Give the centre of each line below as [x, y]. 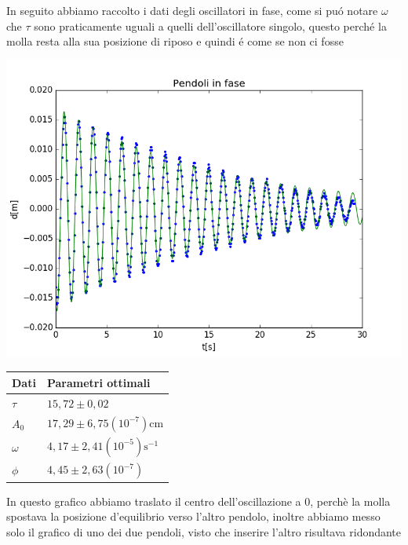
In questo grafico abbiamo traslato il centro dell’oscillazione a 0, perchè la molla [199, 501]
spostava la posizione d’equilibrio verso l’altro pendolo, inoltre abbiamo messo [193, 516]
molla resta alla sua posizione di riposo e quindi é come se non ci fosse [175, 41]
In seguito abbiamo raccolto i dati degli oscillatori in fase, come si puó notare [192, 10]
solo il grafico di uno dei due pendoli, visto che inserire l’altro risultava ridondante [204, 531]
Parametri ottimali [98, 382]
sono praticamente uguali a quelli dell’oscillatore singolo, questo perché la [210, 26]
